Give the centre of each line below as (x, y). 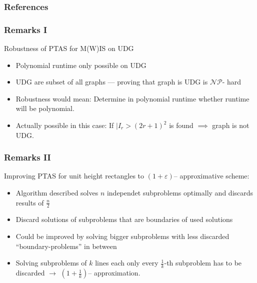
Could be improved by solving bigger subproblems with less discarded (122, 236)
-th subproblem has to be (203, 263)
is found (181, 125)
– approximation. (114, 273)
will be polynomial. (45, 108)
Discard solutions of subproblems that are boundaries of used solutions (124, 219)
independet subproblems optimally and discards (180, 193)
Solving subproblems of (51, 263)
